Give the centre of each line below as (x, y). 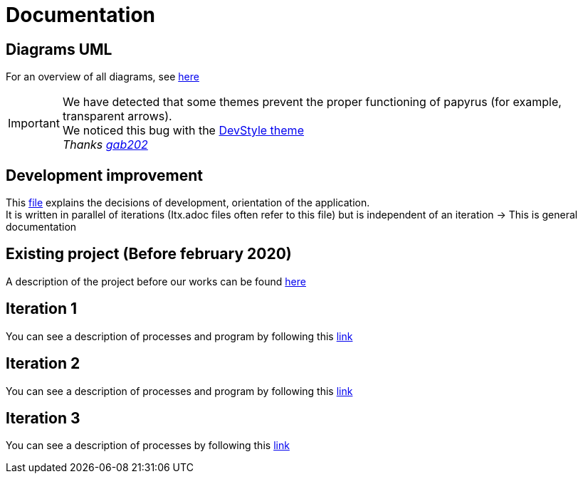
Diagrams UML (59, 49)
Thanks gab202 (105, 145)
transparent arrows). (117, 116)
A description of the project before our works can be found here (156, 281)
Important (34, 123)
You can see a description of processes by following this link (148, 446)
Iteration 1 (42, 309)
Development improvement (105, 175)
